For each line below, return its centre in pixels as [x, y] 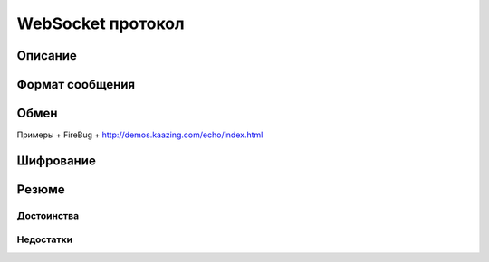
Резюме [41, 189]
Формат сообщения [76, 84]
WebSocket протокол [101, 23]
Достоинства [48, 215]
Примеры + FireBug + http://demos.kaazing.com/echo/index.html [140, 135]
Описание [47, 56]
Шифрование [57, 160]
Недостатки [44, 239]
